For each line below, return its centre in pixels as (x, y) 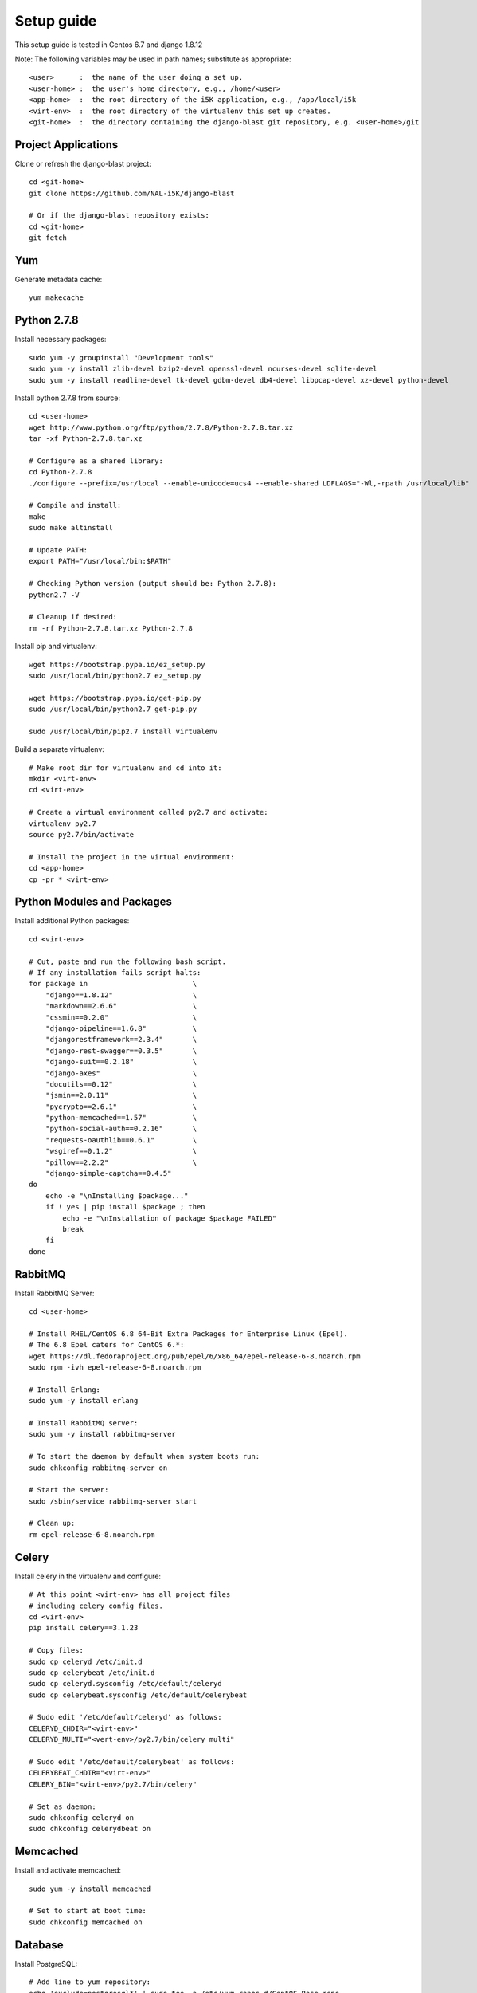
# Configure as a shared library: (96, 461)
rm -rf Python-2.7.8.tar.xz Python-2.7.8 (111, 628)
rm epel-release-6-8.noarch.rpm (92, 1534)
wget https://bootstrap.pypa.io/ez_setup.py (117, 664)
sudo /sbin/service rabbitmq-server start (113, 1501)
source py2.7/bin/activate (82, 834)
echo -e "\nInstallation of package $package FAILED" (170, 1218)
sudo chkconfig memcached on (86, 1922)
